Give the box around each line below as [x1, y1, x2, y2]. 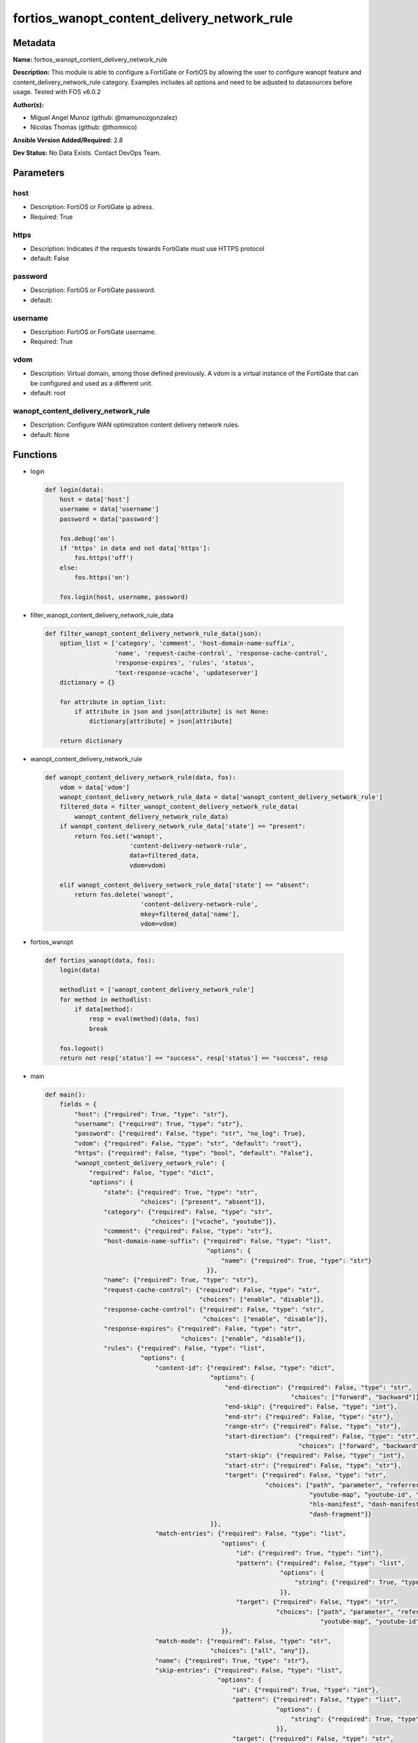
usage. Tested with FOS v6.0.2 [13, 88, 101, 96]
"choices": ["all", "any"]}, [210, 1647, 310, 1655]
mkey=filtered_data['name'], [140, 910, 240, 918]
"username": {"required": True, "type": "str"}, [74, 1120, 244, 1128]
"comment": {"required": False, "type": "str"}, [103, 1227, 273, 1235]
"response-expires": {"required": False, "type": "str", [103, 1325, 302, 1333]
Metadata [13, 37, 56, 49]
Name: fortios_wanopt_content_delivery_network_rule [13, 56, 167, 64]
